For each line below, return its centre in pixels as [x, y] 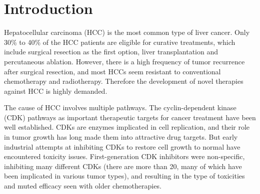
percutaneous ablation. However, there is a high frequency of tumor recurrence [124, 61]
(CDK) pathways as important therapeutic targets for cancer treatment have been [130, 117]
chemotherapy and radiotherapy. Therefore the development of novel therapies [124, 81]
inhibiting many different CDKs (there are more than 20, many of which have [123, 166]
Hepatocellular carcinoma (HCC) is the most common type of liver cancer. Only [127, 32]
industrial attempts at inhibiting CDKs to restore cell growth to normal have [122, 146]
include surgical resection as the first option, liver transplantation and [111, 52]
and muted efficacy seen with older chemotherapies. [83, 186]
